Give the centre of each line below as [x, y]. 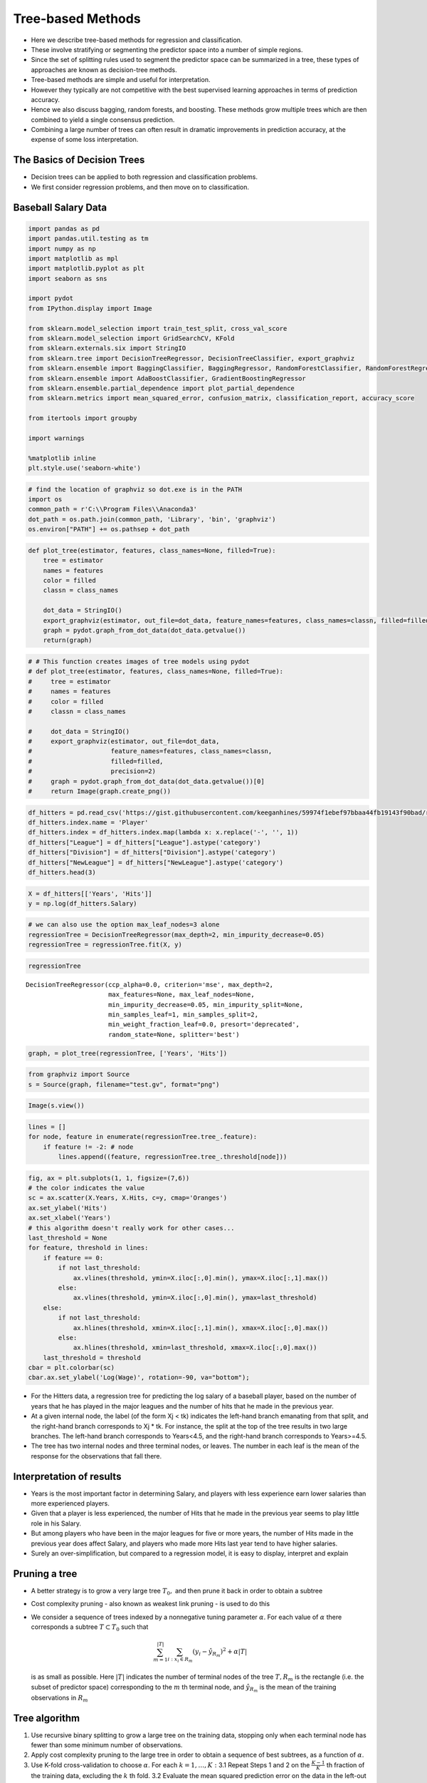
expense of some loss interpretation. [85, 140]
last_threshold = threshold [92, 1358]
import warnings [57, 438]
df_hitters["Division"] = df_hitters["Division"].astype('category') [152, 853]
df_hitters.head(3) [62, 872]
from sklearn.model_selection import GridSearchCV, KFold [131, 338]
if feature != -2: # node [88, 1147]
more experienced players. [70, 1503]
